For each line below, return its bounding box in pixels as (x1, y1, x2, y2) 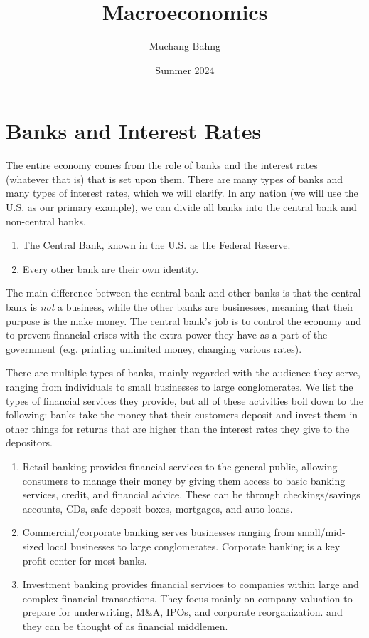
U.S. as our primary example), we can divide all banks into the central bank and (6, 200, 357, 215)
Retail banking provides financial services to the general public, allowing (22, 458, 338, 473)
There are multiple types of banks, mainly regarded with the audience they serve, (6, 365, 360, 380)
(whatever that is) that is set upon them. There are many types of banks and (6, 171, 343, 186)
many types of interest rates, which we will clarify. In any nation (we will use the (6, 185, 358, 200)
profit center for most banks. (22, 552, 147, 567)
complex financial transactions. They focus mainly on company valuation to (22, 590, 353, 605)
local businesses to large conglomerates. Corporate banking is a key (47, 538, 341, 553)
